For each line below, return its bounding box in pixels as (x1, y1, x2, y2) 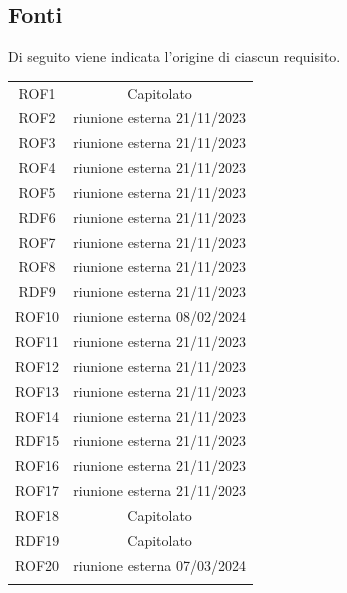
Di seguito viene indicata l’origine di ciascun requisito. (8, 46, 341, 67)
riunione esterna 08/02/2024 (73, 306, 246, 327)
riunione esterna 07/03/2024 (73, 554, 246, 575)
